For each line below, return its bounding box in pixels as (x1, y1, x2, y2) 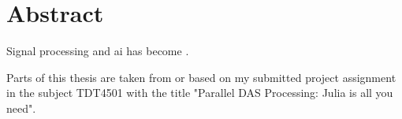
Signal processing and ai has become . (6, 43, 189, 59)
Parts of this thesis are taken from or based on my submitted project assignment (6, 69, 396, 85)
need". (6, 99, 36, 116)
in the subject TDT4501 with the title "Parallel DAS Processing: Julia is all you (6, 84, 393, 101)
